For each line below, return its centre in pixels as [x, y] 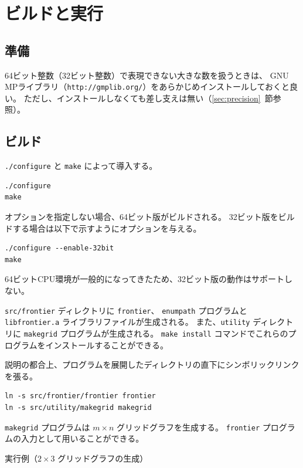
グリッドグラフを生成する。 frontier [188, 427]
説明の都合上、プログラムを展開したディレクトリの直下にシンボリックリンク [152, 364]
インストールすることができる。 [107, 345]
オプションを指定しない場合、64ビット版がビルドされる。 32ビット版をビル [150, 217]
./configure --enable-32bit [59, 248]
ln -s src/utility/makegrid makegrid [78, 407]
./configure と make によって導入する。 [81, 166]
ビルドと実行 [54, 13]
